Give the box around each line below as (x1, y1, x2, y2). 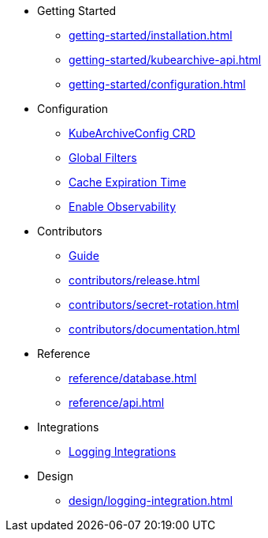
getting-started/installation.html (69, 28, 233, 42)
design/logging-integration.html (69, 494, 233, 507)
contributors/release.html (69, 273, 200, 287)
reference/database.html (69, 371, 197, 385)
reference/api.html (69, 396, 165, 409)
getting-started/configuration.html (69, 77, 246, 91)
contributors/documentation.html (69, 322, 240, 336)
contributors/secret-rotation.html (69, 298, 240, 311)
